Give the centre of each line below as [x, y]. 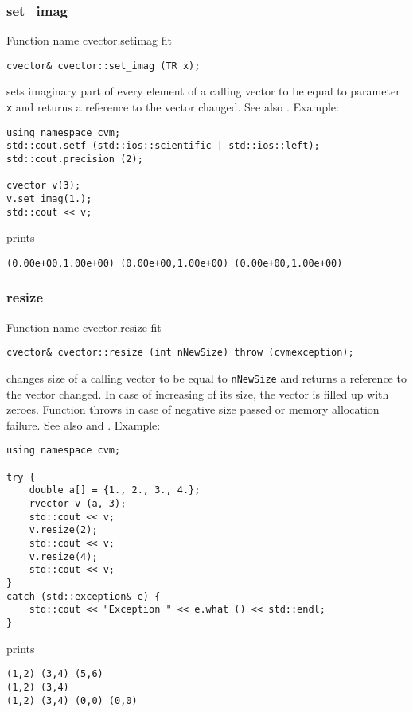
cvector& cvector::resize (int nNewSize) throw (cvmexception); [180, 353]
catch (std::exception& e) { [84, 596]
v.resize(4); [63, 556]
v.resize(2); [63, 530]
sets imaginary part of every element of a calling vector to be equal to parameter [203, 91]
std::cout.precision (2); [75, 160]
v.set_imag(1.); [49, 199]
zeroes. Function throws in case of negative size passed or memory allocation [193, 409]
